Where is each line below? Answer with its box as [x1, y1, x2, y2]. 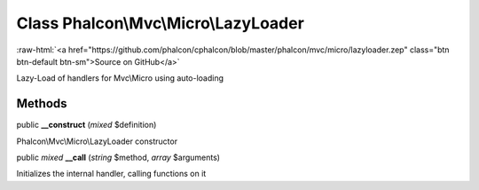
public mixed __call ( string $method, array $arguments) [16, 152, 221, 163]
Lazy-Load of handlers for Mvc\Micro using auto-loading [16, 73, 224, 83]
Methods [16, 96, 67, 111]
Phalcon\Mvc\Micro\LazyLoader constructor [16, 136, 177, 146]
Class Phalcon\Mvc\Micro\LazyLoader [16, 13, 305, 33]
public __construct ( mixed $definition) [16, 120, 157, 131]
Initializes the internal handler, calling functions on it [16, 169, 207, 179]
